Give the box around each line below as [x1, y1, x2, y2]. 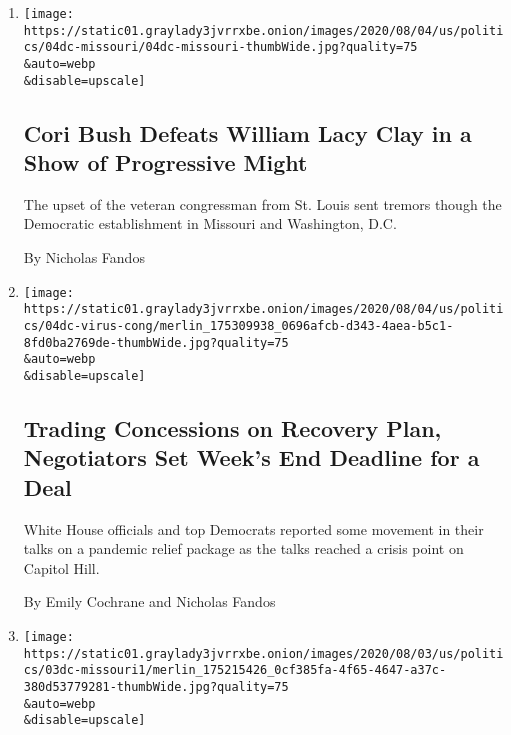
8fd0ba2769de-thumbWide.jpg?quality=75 [23, 335, 289, 350]
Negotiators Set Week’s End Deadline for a [23, 442, 480, 473]
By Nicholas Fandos [23, 247, 145, 268]
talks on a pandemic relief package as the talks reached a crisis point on [23, 538, 464, 559]
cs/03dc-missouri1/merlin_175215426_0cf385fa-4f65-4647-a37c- [23, 663, 447, 678]
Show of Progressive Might [23, 147, 308, 178]
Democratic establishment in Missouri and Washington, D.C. [23, 213, 397, 234]
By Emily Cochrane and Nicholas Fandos [23, 591, 276, 612]
